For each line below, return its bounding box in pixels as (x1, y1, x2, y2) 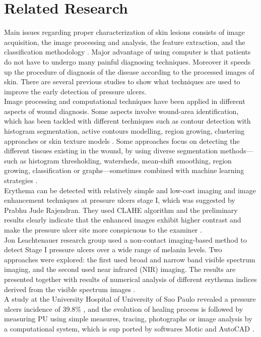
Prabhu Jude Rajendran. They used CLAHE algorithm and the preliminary (4, 204, 238, 215)
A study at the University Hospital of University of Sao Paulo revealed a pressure (4, 294, 256, 304)
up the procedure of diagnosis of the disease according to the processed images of (4, 66, 254, 77)
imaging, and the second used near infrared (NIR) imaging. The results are (4, 264, 236, 274)
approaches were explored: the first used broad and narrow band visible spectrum (4, 254, 255, 264)
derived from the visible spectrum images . (4, 284, 136, 294)
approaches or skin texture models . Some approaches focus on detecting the (4, 135, 240, 146)
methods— (220, 145, 253, 156)
